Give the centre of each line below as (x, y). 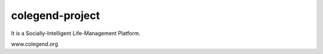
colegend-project (56, 15)
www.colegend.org (34, 44)
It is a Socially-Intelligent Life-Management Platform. (76, 33)
